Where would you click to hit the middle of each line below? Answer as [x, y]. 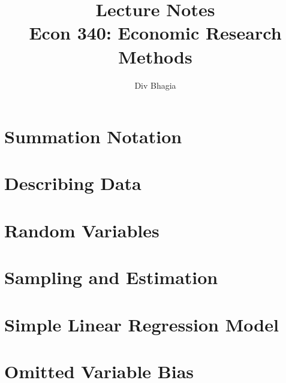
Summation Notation [93, 136]
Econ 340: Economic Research [155, 33]
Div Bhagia [155, 85]
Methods [155, 56]
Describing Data [73, 183]
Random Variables [82, 230]
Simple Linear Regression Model [142, 324]
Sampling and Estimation [111, 277]
